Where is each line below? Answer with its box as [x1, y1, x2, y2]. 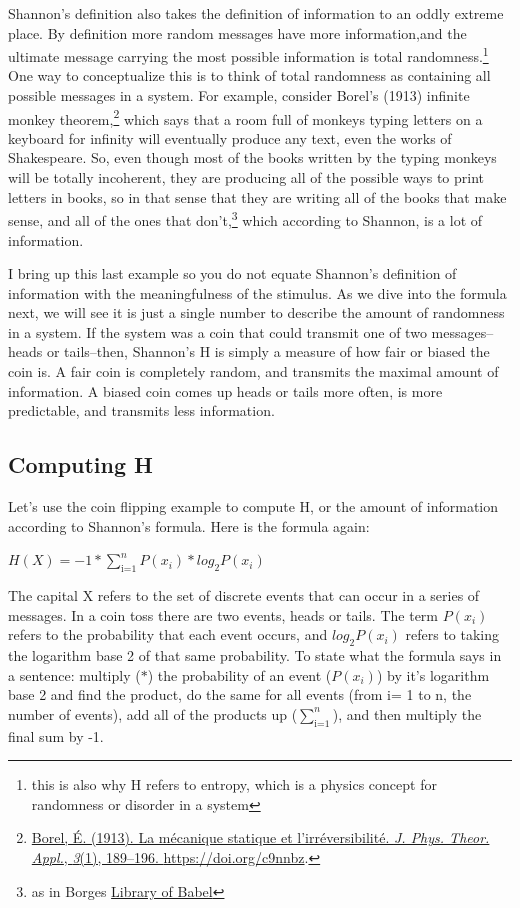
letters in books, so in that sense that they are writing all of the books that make [8, 186, 507, 207]
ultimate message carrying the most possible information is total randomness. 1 [8, 43, 489, 66]
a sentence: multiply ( [8, 664, 141, 685]
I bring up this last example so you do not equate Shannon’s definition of [8, 263, 457, 284]
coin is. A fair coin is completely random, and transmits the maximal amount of [8, 361, 499, 382]
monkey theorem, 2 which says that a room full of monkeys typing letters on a [8, 105, 483, 129]
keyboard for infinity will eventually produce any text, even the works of [8, 127, 452, 148]
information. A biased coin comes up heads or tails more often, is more [8, 380, 443, 401]
